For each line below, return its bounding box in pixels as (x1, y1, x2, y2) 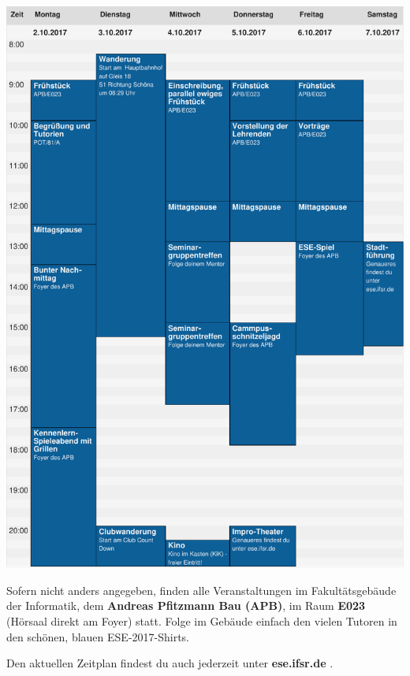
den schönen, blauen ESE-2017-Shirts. (6, 628, 190, 644)
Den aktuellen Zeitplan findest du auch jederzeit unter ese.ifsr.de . (6, 655, 334, 671)
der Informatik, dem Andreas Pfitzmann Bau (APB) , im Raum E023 (6, 597, 366, 614)
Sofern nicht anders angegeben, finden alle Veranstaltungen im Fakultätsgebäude (6, 581, 397, 598)
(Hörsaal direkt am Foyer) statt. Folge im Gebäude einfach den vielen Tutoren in (6, 612, 397, 629)
